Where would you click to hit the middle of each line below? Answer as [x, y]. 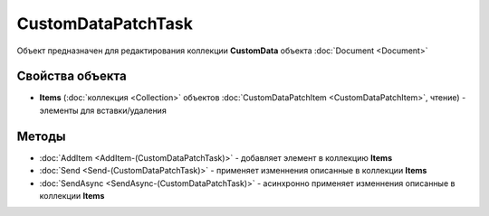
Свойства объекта [72, 76]
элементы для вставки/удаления [103, 110]
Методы [41, 136]
